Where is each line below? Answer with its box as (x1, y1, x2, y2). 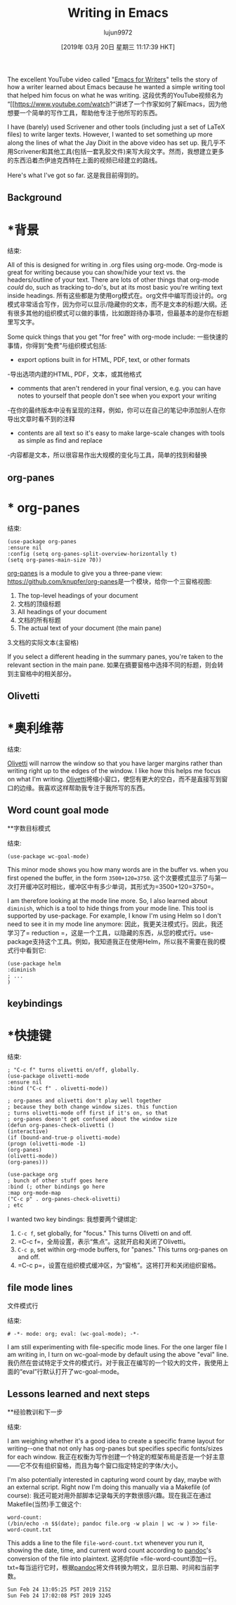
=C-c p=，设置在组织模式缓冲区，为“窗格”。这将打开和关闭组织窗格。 (17, 1261, 220, 1270)
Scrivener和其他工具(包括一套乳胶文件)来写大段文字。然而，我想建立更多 (13, 147, 225, 155)
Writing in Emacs (67, 5, 169, 21)
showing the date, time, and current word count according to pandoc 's (7, 1546, 212, 1554)
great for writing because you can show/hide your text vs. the (7, 268, 186, 277)
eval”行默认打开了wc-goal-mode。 (22, 1367, 124, 1375)
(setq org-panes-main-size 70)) (7, 557, 102, 564)
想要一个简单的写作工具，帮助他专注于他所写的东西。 (7, 108, 162, 117)
